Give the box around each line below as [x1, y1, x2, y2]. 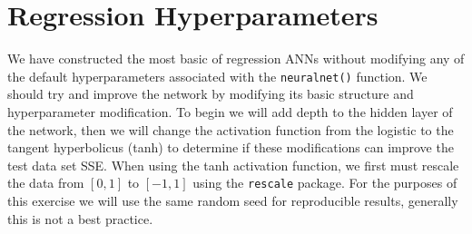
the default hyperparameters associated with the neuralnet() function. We [7, 66, 428, 85]
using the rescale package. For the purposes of [192, 173, 457, 192]
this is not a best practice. [7, 209, 153, 228]
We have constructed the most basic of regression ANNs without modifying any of [7, 49, 465, 68]
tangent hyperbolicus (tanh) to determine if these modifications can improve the [7, 138, 454, 157]
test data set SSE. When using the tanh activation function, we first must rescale [7, 155, 459, 174]
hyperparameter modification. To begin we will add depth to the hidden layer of [7, 102, 453, 121]
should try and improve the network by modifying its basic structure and [7, 84, 414, 103]
